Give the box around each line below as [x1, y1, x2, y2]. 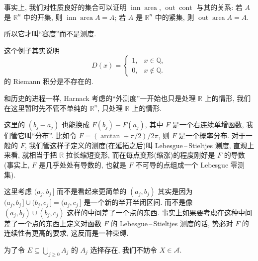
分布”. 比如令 [35, 130, 77, 141]
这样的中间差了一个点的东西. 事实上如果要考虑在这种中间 [67, 207, 252, 217]
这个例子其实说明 [4, 45, 60, 55]
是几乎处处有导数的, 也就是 [38, 159, 127, 170]
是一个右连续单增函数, [172, 119, 244, 130]
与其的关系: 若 [196, 2, 243, 12]
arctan [100, 133, 120, 140]
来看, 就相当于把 [4, 150, 57, 160]
